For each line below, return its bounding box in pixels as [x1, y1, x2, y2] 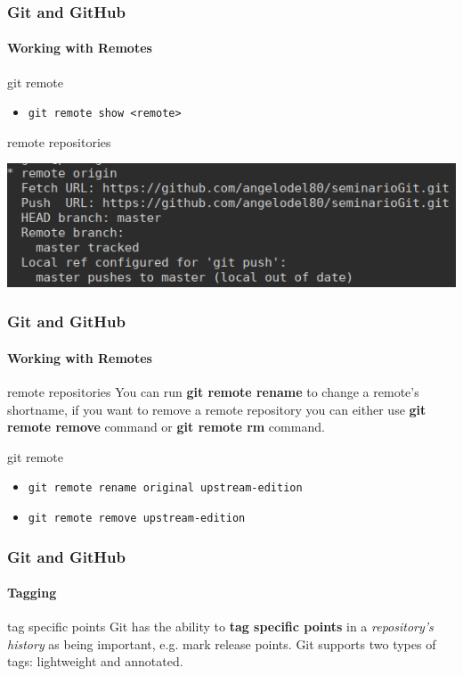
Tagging [7, 583, 57, 602]
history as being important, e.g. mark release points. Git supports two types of [7, 634, 436, 653]
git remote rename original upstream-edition [28, 482, 303, 495]
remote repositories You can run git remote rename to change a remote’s [7, 382, 419, 400]
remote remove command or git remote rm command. [7, 417, 325, 436]
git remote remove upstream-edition [28, 511, 246, 524]
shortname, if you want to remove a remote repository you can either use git [7, 400, 426, 418]
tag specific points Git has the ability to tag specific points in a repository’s [7, 617, 434, 636]
